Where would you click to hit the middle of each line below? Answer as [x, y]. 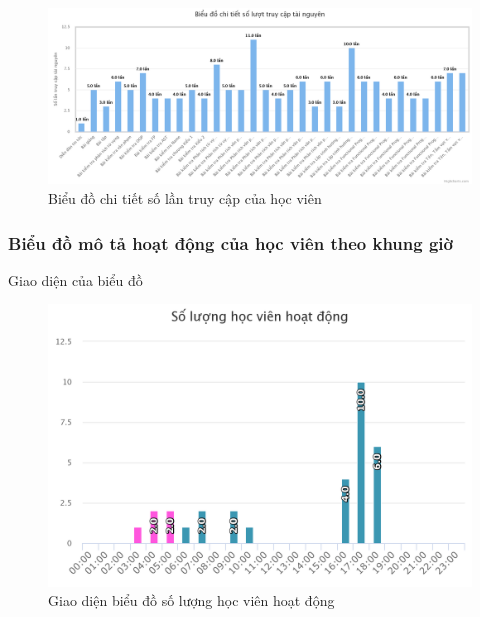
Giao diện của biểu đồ [75, 279]
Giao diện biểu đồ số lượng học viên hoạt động [191, 600]
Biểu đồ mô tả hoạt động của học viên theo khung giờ [230, 242]
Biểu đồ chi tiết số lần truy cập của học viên [185, 197]
